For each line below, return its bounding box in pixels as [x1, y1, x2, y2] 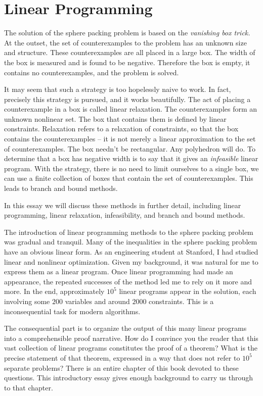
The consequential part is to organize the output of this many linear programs [4, 323, 247, 333]
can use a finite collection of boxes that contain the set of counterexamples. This [4, 173, 253, 183]
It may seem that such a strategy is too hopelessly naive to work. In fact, [4, 84, 231, 94]
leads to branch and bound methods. [4, 183, 118, 193]
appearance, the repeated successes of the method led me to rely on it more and [4, 276, 252, 286]
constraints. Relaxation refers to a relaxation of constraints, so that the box [4, 123, 239, 134]
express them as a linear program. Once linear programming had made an [4, 266, 233, 277]
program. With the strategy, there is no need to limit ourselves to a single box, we [4, 163, 259, 173]
